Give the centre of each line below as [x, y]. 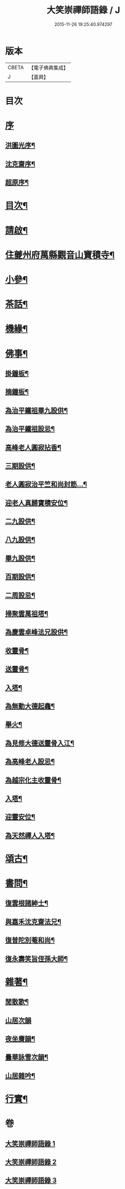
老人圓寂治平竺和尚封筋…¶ [46, 484]
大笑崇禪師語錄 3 [31, 1181]
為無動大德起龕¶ [30, 706]
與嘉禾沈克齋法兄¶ [33, 922]
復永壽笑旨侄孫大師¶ [36, 959]
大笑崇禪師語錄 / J [83, 10]
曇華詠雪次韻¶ [27, 1057]
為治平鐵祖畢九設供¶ [36, 411]
